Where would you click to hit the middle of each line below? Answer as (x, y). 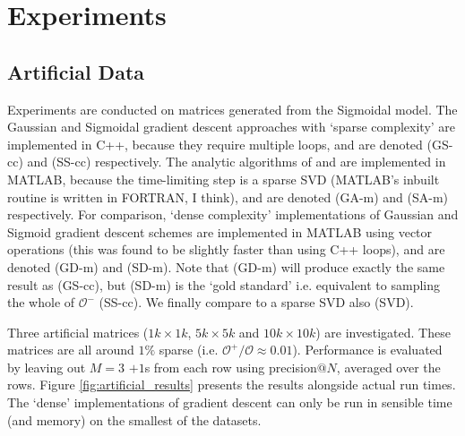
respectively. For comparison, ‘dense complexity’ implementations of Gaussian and (233, 214)
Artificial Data (76, 71)
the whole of (41, 302)
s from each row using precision (231, 367)
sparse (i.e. (189, 350)
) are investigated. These (383, 332)
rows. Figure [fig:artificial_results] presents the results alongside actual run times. (232, 385)
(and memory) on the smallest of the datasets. (134, 419)
